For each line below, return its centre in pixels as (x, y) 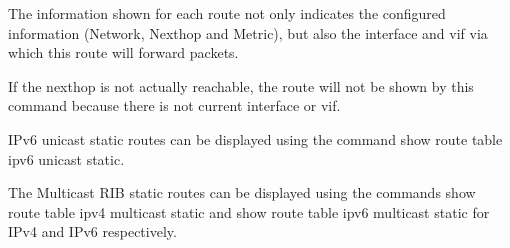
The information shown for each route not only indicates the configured (227, 13)
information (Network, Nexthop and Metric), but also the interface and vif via (248, 32)
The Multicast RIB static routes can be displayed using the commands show (242, 192)
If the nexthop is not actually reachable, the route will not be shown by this (241, 85)
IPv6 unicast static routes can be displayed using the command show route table (255, 138)
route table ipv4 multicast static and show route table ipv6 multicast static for (249, 211)
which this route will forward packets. (123, 52)
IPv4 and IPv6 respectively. (92, 231)
